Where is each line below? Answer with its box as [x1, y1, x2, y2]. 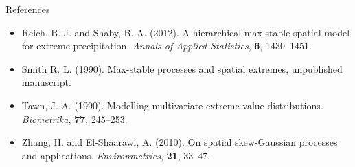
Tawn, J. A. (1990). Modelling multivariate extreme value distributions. [21, 98, 323, 112]
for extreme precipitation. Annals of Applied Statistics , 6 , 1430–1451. [21, 38, 312, 53]
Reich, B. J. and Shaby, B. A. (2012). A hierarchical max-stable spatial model [21, 25, 350, 39]
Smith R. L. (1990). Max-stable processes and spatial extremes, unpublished [21, 61, 343, 76]
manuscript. [21, 75, 71, 89]
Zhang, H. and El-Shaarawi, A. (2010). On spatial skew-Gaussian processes [21, 135, 338, 149]
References [5, 2, 50, 16]
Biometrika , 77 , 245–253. [21, 111, 128, 126]
